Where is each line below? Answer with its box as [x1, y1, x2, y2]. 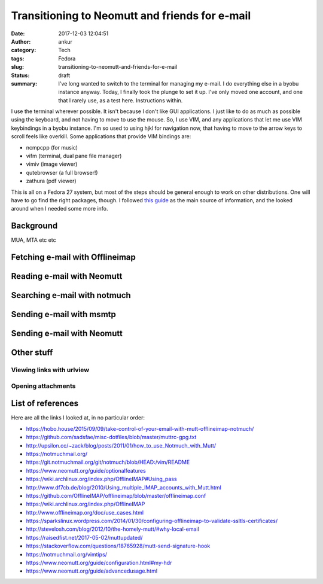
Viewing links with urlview [11, 366, 90, 374]
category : [11, 47, 36, 54]
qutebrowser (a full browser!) [26, 169, 98, 176]
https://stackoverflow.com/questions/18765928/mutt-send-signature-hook [26, 542, 211, 550]
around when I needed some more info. [11, 205, 108, 212]
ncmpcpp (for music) [26, 144, 78, 151]
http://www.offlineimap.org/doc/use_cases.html [26, 509, 144, 516]
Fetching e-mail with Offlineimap [11, 252, 136, 263]
